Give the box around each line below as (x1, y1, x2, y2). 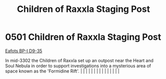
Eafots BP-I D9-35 (5, 48, 42, 54)
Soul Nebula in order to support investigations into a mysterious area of (5, 63, 152, 69)
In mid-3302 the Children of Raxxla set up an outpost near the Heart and (5, 57, 154, 63)
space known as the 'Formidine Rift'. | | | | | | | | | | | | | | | (5, 68, 120, 74)
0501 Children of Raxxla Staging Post (5, 31, 162, 43)
